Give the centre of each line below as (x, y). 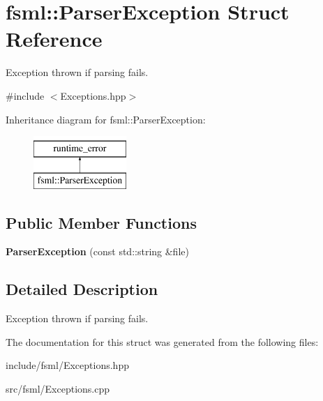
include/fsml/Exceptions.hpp (67, 365)
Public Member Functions (101, 222)
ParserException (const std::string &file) (97, 251)
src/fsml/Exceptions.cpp (58, 389)
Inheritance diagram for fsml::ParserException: (106, 119)
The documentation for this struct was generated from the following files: (162, 341)
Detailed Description (82, 289)
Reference (54, 39)
